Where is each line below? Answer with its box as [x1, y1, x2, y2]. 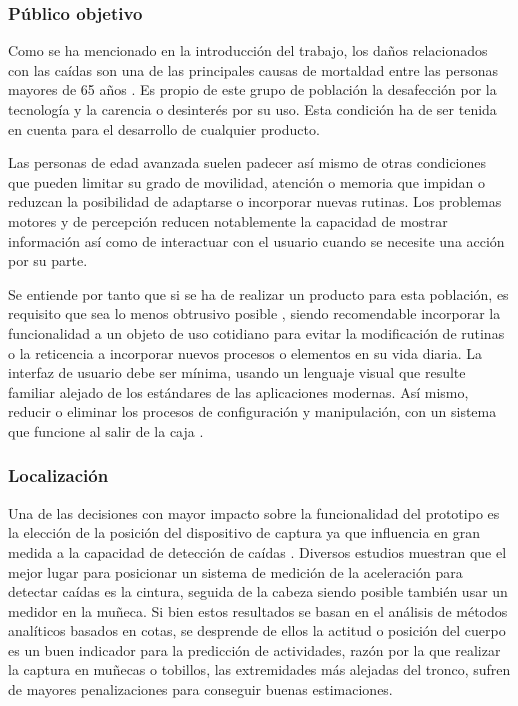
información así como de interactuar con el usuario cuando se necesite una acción [8, 230, 505, 251]
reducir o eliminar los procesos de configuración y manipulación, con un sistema [8, 401, 497, 422]
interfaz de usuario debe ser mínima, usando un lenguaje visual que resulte [8, 362, 466, 383]
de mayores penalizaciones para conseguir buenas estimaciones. [8, 679, 393, 700]
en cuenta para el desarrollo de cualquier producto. [8, 118, 320, 139]
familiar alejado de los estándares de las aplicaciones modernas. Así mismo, [8, 381, 469, 402]
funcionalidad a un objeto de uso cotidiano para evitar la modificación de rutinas [8, 322, 505, 343]
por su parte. [8, 250, 88, 271]
